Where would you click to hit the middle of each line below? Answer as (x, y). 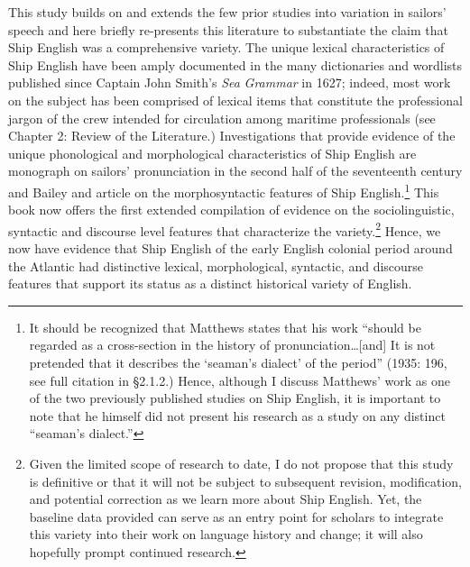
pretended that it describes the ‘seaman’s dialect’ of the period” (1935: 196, (238, 362)
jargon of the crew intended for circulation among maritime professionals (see (222, 118)
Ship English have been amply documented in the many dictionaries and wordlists (235, 64)
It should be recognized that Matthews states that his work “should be (225, 327)
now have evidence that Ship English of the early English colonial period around (230, 248)
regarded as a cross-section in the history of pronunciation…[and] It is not (232, 345)
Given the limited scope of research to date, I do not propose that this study (241, 463)
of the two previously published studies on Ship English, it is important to (235, 398)
